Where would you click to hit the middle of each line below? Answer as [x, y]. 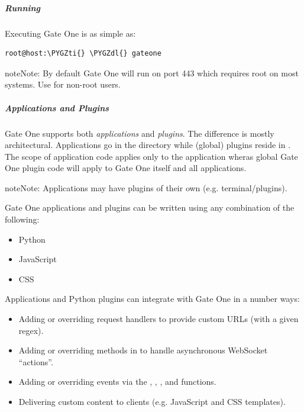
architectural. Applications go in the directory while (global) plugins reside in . [148, 145]
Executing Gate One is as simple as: [70, 33]
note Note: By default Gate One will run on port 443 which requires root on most [152, 73]
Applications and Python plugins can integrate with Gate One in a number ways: [152, 299]
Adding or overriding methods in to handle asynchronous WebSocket [143, 350]
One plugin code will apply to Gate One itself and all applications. [126, 168]
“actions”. [36, 361]
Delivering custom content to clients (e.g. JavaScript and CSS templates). [152, 401]
